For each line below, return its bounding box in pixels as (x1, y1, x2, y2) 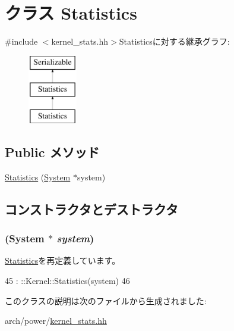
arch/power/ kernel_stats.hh (5, 314, 107, 327)
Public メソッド (5, 143, 100, 161)
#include (5, 35, 38, 48)
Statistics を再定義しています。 (5, 254, 121, 267)
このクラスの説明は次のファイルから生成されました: (5, 294, 207, 307)
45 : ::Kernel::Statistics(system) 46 (5, 274, 130, 287)
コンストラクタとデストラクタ (5, 199, 178, 218)
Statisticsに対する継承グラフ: (119, 35, 230, 48)
